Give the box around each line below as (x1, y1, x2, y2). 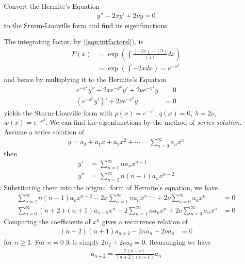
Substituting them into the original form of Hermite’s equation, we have (4, 182, 218, 193)
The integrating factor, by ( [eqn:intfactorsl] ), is (4, 36, 143, 47)
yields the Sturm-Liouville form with (4, 107, 113, 117)
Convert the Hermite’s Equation (4, 1, 99, 11)
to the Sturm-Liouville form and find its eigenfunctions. (4, 20, 169, 30)
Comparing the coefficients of (4, 216, 91, 227)
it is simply (65, 237, 99, 247)
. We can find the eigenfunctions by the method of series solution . (45, 117, 242, 127)
